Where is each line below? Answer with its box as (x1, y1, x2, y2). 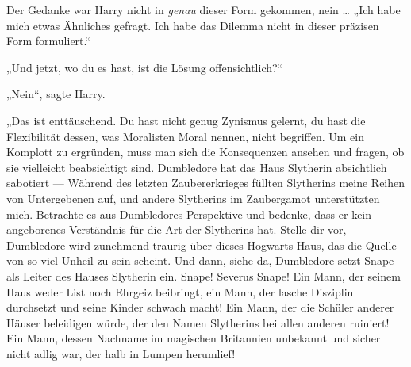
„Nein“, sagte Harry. (6, 86, 106, 102)
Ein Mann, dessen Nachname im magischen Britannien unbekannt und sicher (6, 330, 381, 346)
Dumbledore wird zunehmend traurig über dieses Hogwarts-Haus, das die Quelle (6, 236, 397, 253)
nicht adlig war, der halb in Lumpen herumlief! (6, 345, 236, 361)
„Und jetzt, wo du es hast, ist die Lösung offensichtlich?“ (6, 59, 283, 75)
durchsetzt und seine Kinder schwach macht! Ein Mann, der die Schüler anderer (6, 299, 394, 315)
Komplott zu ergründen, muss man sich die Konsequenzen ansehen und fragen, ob (6, 143, 405, 160)
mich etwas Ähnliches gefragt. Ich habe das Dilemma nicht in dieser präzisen (6, 17, 379, 33)
